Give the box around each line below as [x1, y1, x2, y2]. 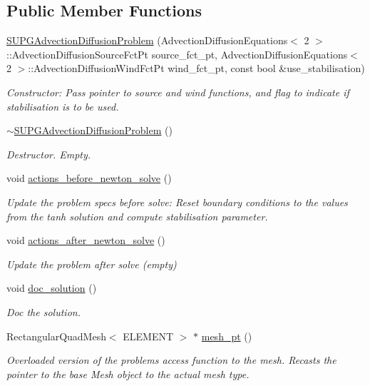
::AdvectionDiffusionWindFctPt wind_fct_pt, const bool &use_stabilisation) [28, 61, 365, 76]
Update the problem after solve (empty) [6, 256, 177, 271]
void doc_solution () [6, 280, 97, 295]
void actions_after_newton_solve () [6, 233, 165, 248]
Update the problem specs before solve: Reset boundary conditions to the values [6, 194, 348, 209]
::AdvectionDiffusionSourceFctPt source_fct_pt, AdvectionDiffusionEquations [6, 46, 348, 61]
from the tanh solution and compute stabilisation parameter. [6, 208, 268, 223]
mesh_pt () [201, 328, 252, 343]
